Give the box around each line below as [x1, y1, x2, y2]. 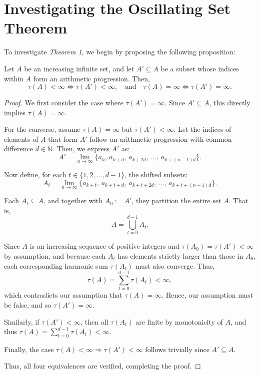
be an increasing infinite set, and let [24, 63, 134, 73]
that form [48, 133, 78, 144]
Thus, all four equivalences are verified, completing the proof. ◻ [4, 361, 201, 371]
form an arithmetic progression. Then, [33, 73, 150, 83]
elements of [4, 133, 38, 144]
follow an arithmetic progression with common [89, 133, 232, 144]
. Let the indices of [173, 124, 231, 134]
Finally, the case [4, 344, 54, 354]
